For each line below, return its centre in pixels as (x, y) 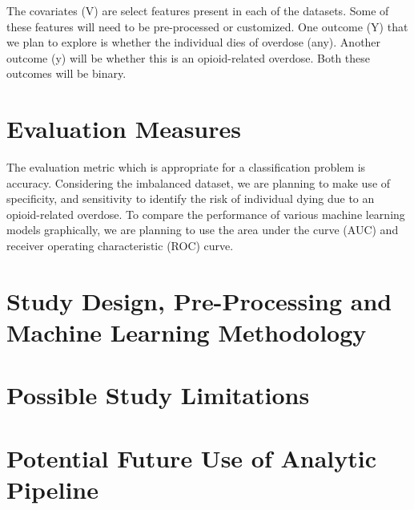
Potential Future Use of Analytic (192, 457)
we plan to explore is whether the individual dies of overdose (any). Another (194, 42)
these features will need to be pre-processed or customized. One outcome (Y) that (207, 26)
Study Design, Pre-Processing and (199, 300)
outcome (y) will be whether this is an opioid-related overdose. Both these (189, 57)
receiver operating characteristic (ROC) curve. (120, 246)
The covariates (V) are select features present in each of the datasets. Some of (198, 10)
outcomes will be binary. (66, 73)
